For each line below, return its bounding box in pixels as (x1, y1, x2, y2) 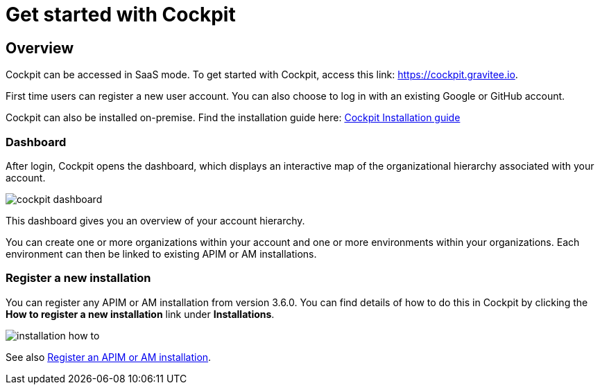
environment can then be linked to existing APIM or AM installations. (6, 247, 317, 260)
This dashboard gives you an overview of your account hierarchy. (6, 214, 305, 227)
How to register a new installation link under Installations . (6, 308, 275, 320)
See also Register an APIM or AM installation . (6, 351, 212, 363)
